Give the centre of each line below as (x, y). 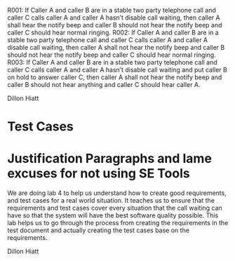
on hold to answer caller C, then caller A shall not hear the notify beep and (115, 77)
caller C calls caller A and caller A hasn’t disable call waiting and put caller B (117, 70)
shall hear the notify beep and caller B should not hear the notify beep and (115, 25)
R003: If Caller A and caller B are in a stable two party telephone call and (112, 62)
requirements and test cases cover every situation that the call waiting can (115, 208)
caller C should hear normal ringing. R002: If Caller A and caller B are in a (113, 32)
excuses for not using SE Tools (99, 174)
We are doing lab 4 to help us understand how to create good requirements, (117, 193)
